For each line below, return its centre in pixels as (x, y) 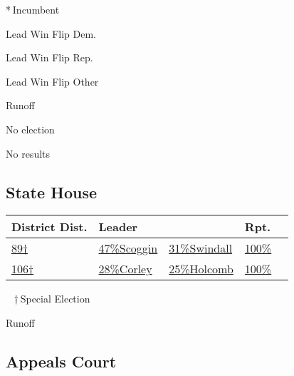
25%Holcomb (201, 269)
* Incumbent (33, 9)
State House (52, 192)
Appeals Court (61, 361)
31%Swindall (201, 248)
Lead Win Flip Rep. (49, 57)
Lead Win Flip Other (52, 81)
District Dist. (49, 227)
